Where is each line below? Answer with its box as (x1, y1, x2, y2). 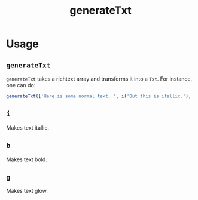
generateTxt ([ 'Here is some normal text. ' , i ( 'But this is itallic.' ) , (6, 93, 191, 99)
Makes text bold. (6, 156, 48, 163)
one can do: (6, 82, 36, 88)
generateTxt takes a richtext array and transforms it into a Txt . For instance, (6, 75, 193, 82)
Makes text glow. (6, 187, 48, 195)
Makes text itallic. (6, 124, 50, 131)
